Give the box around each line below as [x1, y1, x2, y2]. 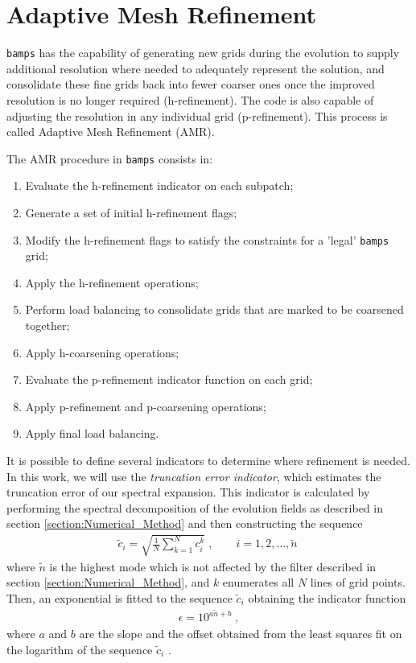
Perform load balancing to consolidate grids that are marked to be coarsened [25, 301, 404, 318]
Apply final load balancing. [25, 425, 159, 442]
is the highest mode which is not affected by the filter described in [49, 558, 377, 574]
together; [25, 317, 70, 334]
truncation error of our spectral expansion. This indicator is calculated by [6, 484, 370, 500]
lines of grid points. [310, 574, 406, 591]
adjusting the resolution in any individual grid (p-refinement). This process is [6, 107, 388, 124]
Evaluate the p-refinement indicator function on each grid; [25, 371, 313, 388]
